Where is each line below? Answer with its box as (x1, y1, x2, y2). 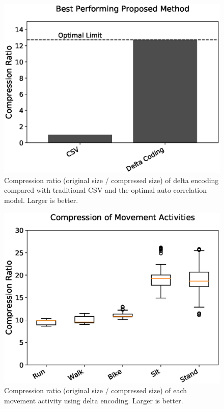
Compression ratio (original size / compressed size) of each (4, 385, 187, 396)
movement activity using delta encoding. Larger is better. (4, 395, 183, 405)
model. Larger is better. (4, 195, 78, 206)
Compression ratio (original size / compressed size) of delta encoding (4, 174, 219, 185)
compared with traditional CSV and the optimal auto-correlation (4, 185, 207, 195)
